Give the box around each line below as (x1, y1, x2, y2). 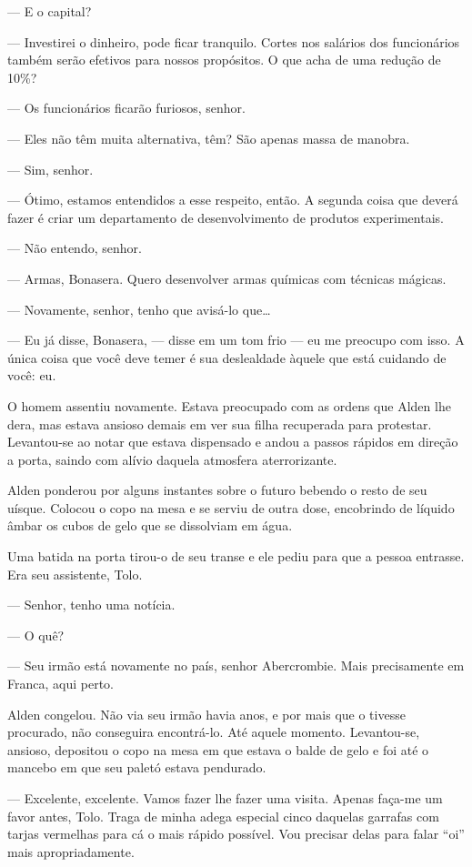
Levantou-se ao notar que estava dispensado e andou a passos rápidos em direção (7, 432, 458, 451)
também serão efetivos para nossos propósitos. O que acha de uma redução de (7, 50, 441, 69)
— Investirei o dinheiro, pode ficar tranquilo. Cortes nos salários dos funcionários (7, 32, 460, 51)
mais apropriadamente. (7, 842, 135, 861)
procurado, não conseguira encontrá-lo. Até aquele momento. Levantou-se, (7, 722, 420, 741)
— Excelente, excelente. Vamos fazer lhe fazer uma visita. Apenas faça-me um (7, 789, 443, 807)
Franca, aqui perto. (7, 674, 114, 693)
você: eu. (7, 366, 56, 385)
